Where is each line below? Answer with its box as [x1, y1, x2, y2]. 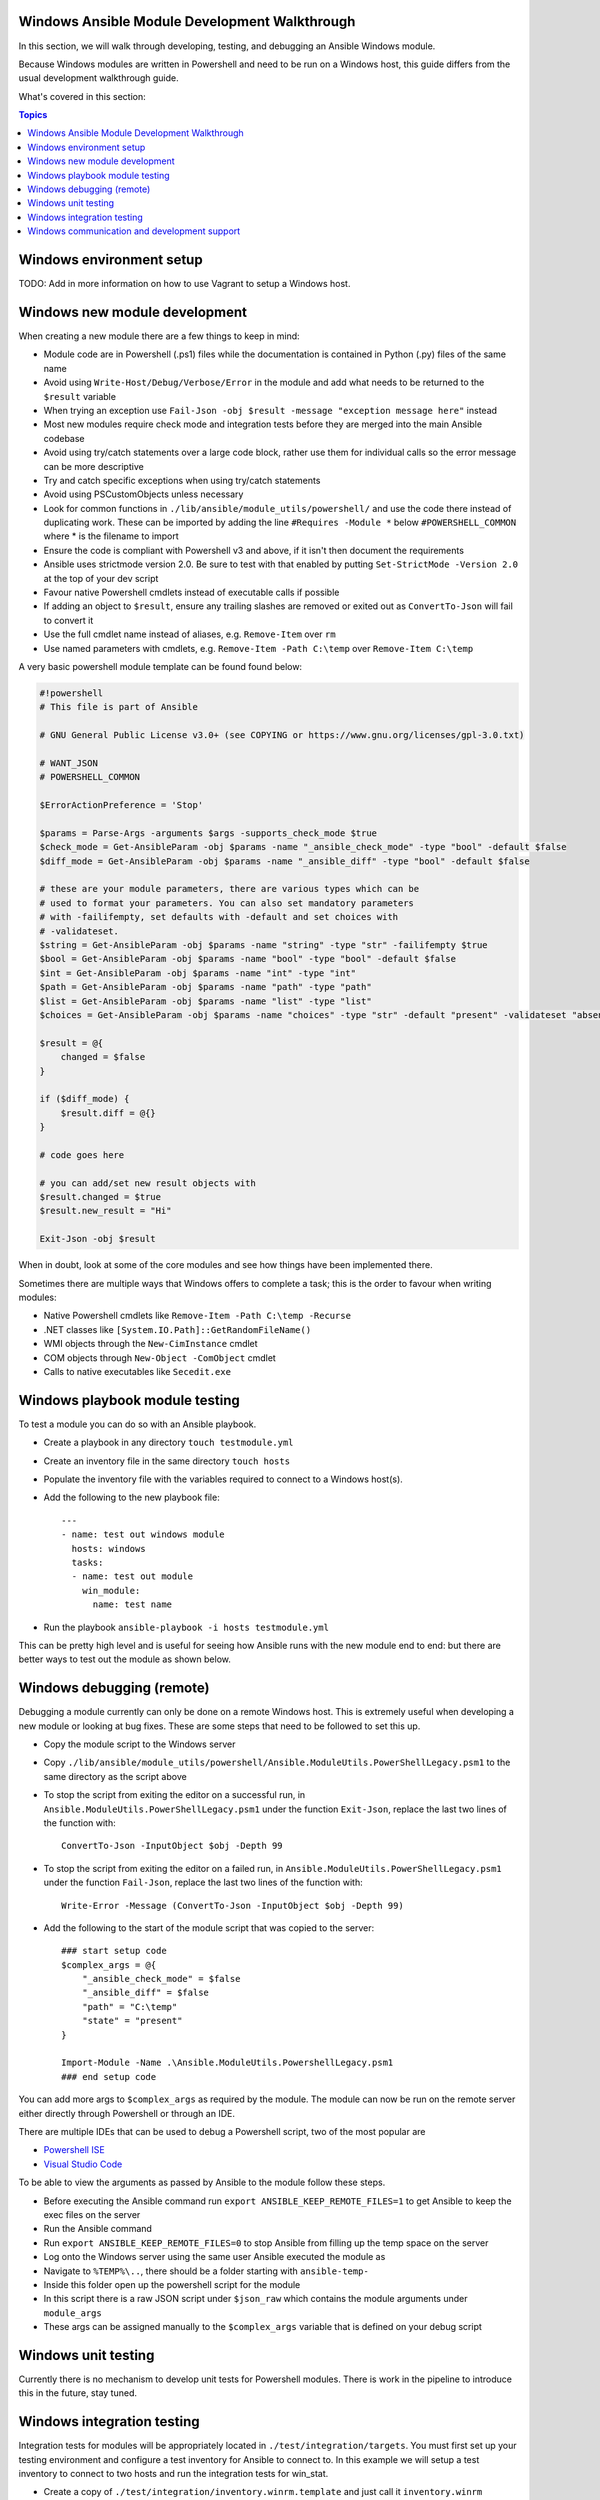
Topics [18, 109, 48, 121]
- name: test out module [71, 1571, 194, 1582]
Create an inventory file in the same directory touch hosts [43, 1455, 290, 1467]
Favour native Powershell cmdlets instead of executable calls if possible [43, 586, 340, 599]
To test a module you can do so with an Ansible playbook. [18, 1418, 257, 1430]
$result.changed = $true [39, 1191, 162, 1203]
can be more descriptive [43, 460, 144, 472]
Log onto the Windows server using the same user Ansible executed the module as [43, 2251, 386, 2263]
